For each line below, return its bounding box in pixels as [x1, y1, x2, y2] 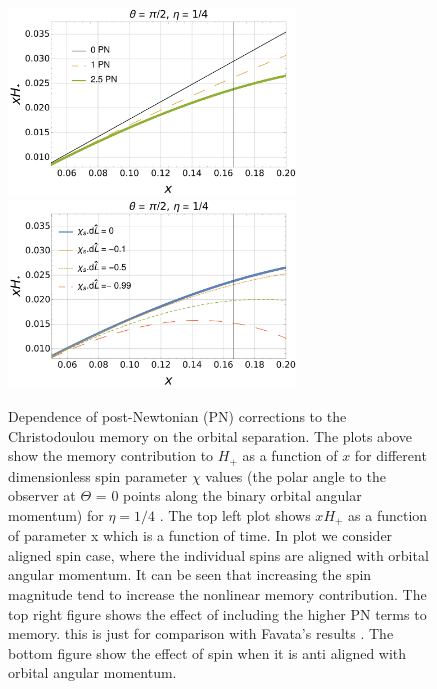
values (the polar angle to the [205, 465, 386, 486]
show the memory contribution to [8, 445, 214, 466]
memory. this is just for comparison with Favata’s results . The [8, 623, 394, 644]
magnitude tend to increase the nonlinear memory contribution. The [8, 584, 427, 604]
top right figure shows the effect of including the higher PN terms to [8, 603, 427, 624]
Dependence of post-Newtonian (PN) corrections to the [8, 405, 347, 426]
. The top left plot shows [159, 504, 311, 525]
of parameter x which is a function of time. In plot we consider [8, 525, 393, 546]
